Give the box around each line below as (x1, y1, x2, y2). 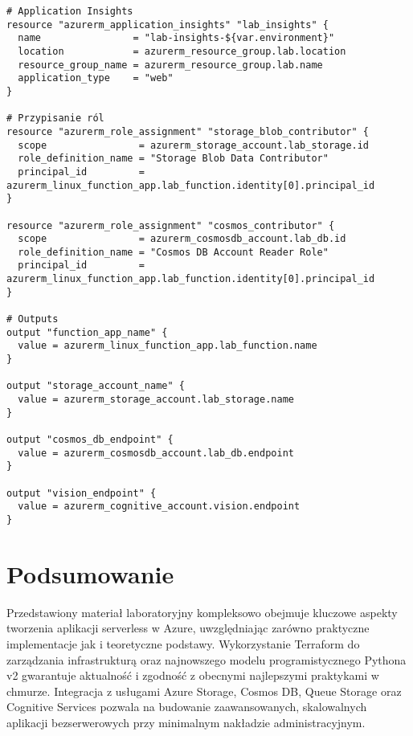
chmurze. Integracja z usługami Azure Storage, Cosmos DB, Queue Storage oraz (6, 682, 402, 699)
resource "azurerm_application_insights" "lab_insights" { (6, 18, 329, 31)
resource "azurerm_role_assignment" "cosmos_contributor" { (6, 219, 335, 231)
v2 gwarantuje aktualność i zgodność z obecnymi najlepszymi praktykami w (6, 667, 379, 684)
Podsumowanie (6, 557, 174, 590)
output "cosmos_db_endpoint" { (6, 434, 174, 445)
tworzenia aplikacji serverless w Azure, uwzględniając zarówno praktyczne (6, 619, 370, 636)
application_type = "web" (18, 72, 174, 84)
